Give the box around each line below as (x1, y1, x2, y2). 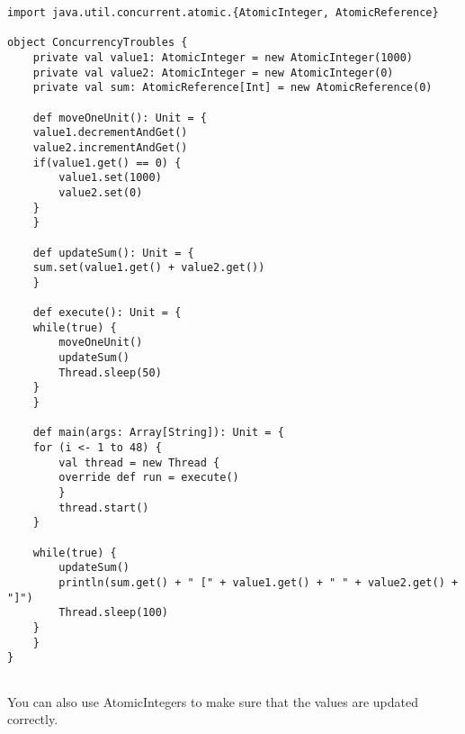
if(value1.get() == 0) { (32, 156, 182, 169)
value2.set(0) (58, 186, 143, 199)
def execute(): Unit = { (32, 306, 182, 320)
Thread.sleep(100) (58, 606, 168, 620)
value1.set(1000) (58, 171, 162, 185)
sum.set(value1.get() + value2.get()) (32, 261, 265, 275)
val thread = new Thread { (58, 456, 220, 469)
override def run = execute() (58, 471, 239, 485)
